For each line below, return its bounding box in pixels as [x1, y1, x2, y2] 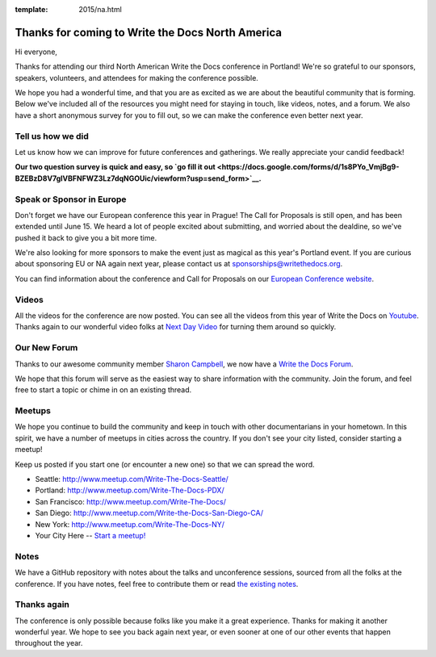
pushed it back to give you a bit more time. [15, 232, 157, 242]
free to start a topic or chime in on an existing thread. [15, 385, 192, 395]
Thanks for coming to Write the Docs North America [15, 25, 283, 40]
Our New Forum [15, 342, 78, 354]
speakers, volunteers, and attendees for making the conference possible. [15, 73, 258, 82]
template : [15, 5, 48, 14]
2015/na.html [78, 5, 123, 14]
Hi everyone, [15, 47, 58, 56]
